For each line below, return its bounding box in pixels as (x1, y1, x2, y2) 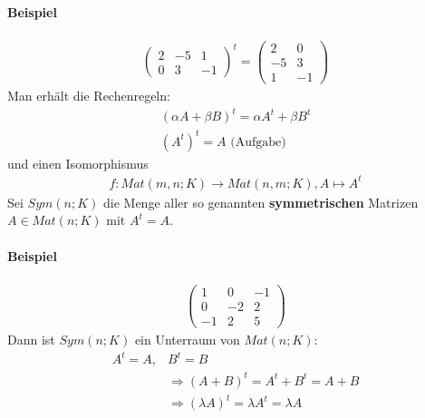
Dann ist (7, 329, 55, 348)
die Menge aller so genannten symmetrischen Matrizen (102, 192, 419, 211)
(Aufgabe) (230, 135, 286, 149)
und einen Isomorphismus (7, 153, 149, 172)
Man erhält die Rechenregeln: (7, 85, 170, 104)
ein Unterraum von (134, 329, 240, 348)
